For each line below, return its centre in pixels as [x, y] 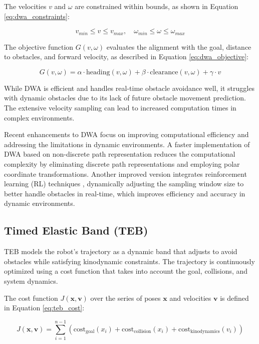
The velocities [25, 6]
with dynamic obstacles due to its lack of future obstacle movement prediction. [125, 98]
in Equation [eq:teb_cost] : [44, 308]
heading [98, 72]
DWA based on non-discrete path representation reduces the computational [120, 154]
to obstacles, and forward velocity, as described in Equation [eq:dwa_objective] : [126, 56]
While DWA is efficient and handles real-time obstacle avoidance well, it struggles [129, 88]
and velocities [190, 298]
